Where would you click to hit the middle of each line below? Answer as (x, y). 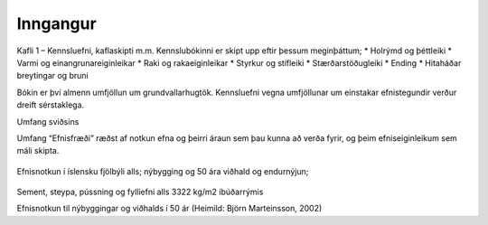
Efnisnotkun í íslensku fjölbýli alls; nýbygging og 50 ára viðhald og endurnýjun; (163, 171)
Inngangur (56, 23)
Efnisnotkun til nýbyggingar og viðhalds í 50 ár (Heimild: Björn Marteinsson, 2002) (169, 209)
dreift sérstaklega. (51, 105)
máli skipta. (38, 151)
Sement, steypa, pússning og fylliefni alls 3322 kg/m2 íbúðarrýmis (140, 192)
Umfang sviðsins (48, 121)
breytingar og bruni (53, 76)
